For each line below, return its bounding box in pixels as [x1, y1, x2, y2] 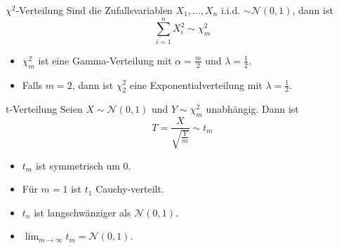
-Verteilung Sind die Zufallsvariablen [15, 3, 173, 17]
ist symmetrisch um [35, 158, 120, 172]
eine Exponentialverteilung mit [129, 77, 262, 92]
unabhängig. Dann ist [206, 102, 299, 116]
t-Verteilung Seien [6, 102, 83, 116]
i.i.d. [220, 3, 241, 17]
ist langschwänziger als [34, 205, 131, 219]
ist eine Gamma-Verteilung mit [38, 53, 172, 67]
